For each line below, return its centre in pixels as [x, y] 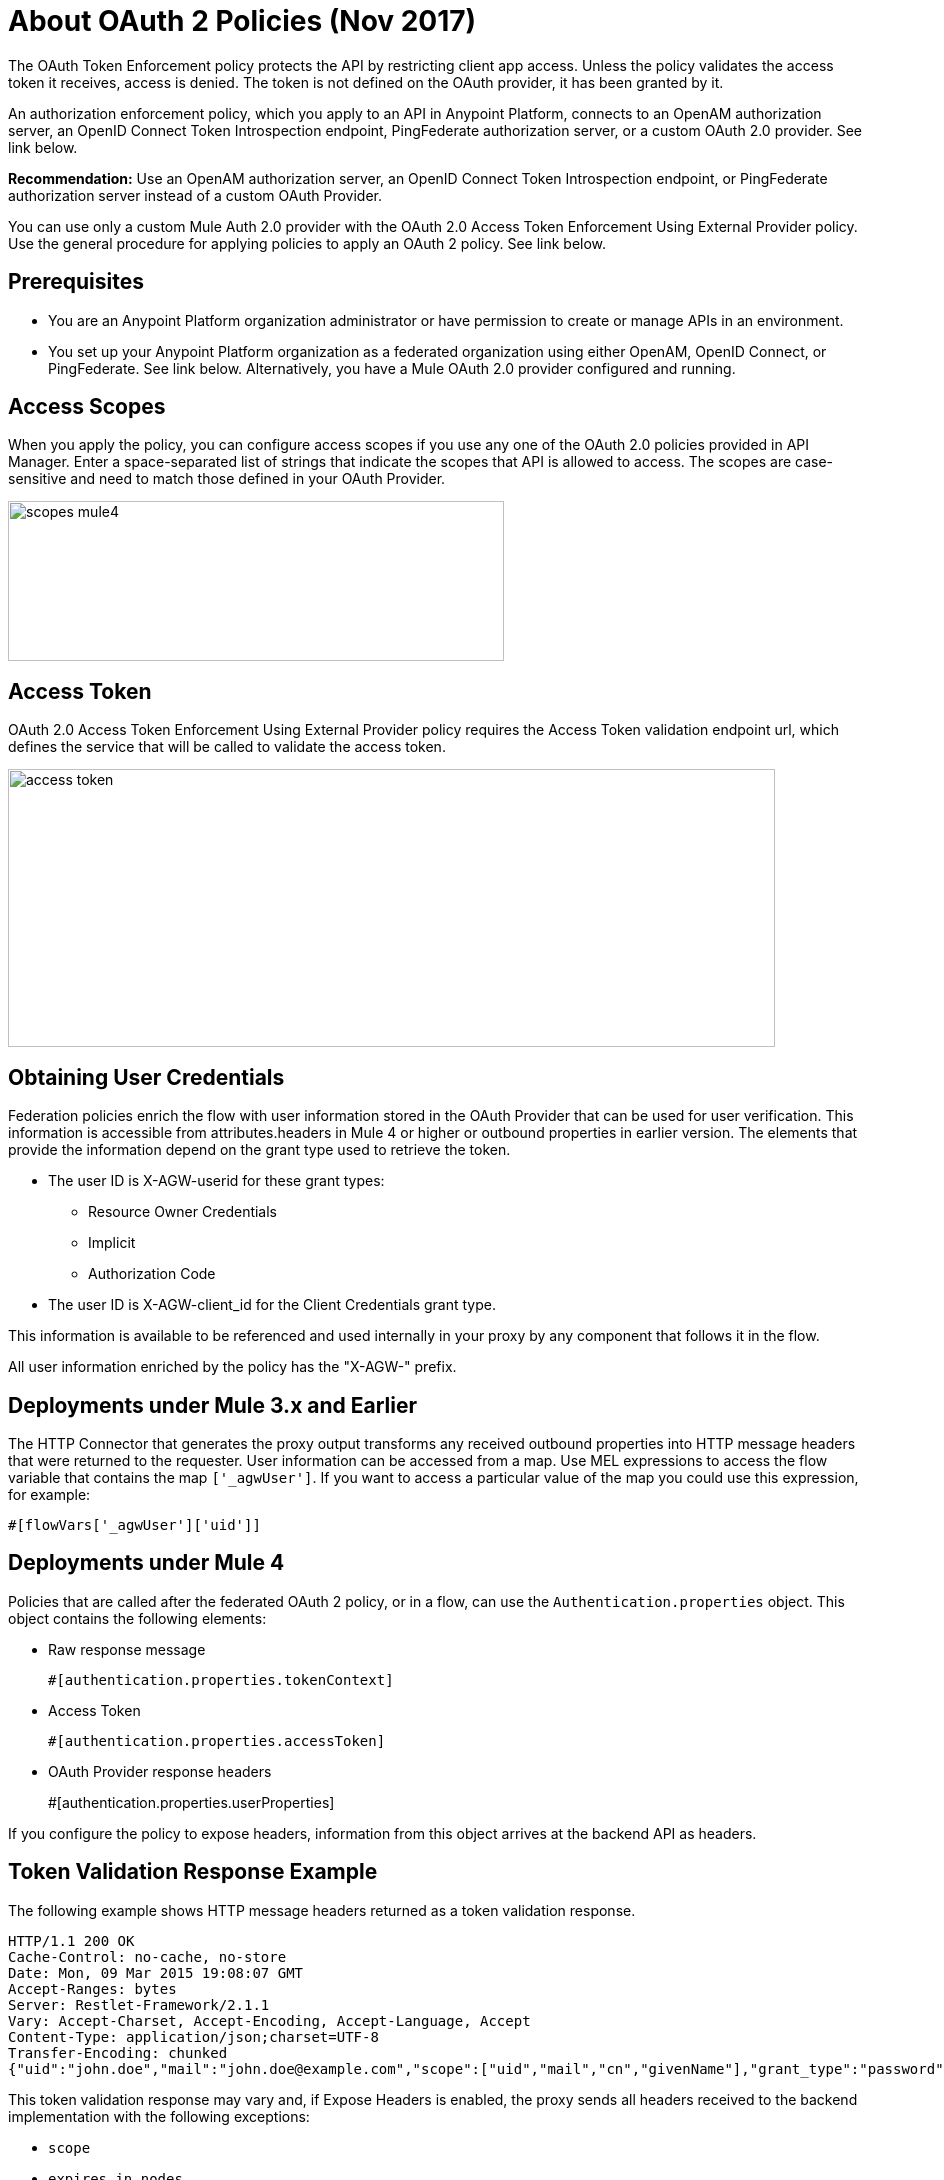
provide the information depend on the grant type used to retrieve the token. [259, 1150]
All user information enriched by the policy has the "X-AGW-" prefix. [232, 1367]
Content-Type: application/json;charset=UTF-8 [193, 2036]
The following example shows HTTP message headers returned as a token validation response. [322, 1910]
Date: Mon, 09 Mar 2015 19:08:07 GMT [156, 1972]
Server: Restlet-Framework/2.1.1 [139, 2004]
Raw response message [127, 1649]
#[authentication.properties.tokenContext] [221, 1679]
